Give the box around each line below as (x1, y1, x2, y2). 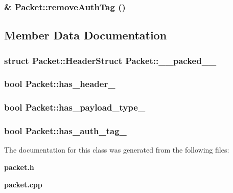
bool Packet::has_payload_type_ (4, 101, 146, 114)
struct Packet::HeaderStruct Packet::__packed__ (4, 54, 217, 67)
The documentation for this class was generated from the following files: (4, 144, 229, 155)
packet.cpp (4, 179, 42, 189)
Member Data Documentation (4, 27, 167, 43)
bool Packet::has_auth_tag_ (4, 124, 127, 137)
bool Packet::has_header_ (4, 77, 115, 90)
